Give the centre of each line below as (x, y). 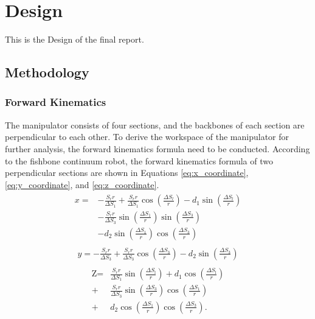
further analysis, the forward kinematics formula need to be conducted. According (157, 148)
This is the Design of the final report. (74, 39)
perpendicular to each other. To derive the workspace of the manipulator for (147, 137)
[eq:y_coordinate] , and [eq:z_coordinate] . (82, 184)
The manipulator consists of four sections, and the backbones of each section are (155, 124)
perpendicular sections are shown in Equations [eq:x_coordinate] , (127, 173)
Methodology (47, 72)
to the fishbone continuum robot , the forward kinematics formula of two (139, 160)
